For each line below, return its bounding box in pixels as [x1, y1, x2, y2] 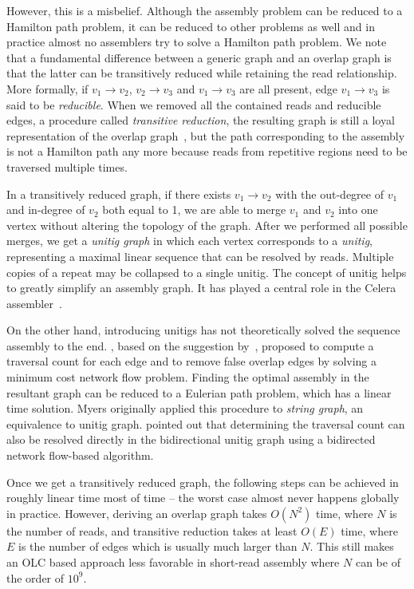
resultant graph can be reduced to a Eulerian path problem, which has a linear [6, 384, 392, 401]
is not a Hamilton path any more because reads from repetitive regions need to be [6, 143, 408, 160]
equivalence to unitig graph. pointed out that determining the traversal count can [6, 415, 405, 432]
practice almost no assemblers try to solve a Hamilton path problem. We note [6, 34, 387, 50]
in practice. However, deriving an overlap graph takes [6, 504, 267, 521]
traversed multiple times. [6, 158, 128, 175]
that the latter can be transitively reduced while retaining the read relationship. [6, 65, 397, 81]
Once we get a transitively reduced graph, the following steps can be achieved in [6, 473, 399, 490]
